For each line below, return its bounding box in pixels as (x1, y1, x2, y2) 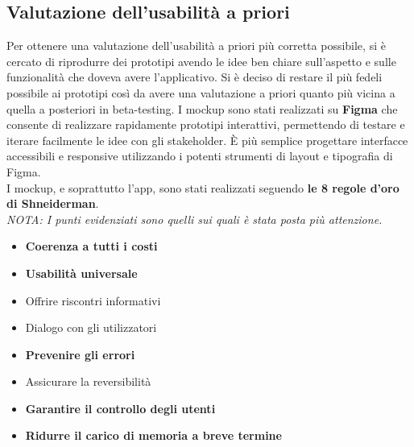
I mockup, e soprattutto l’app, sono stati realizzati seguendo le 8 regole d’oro (6, 179, 400, 196)
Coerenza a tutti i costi (25, 238, 158, 255)
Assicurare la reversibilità (25, 373, 151, 390)
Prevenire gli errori (25, 346, 135, 362)
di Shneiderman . (6, 195, 99, 212)
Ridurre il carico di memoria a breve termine (25, 427, 282, 444)
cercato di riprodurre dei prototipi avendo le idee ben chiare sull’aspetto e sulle (6, 52, 396, 69)
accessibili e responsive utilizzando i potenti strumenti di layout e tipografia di (6, 147, 393, 164)
